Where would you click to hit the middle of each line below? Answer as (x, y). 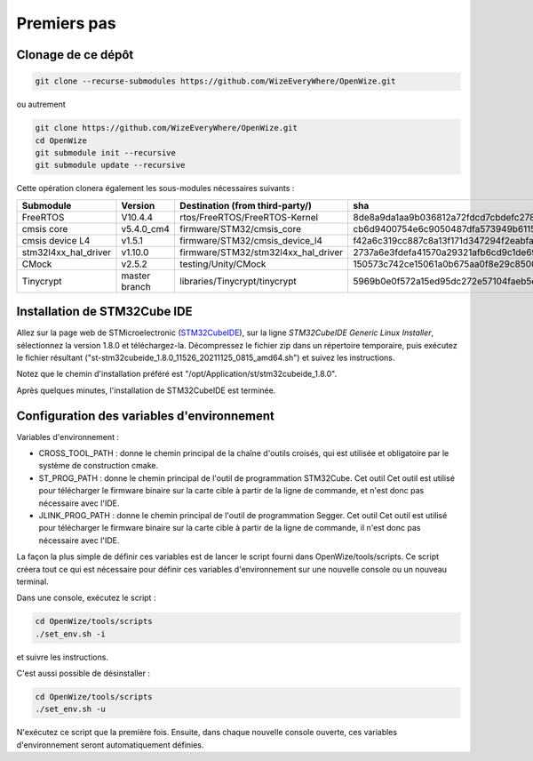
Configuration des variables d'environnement (146, 416)
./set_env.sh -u (71, 709)
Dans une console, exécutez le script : (86, 598)
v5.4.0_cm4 (146, 228)
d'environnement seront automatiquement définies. (110, 745)
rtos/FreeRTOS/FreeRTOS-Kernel (249, 217)
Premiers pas (66, 23)
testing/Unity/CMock (223, 264)
